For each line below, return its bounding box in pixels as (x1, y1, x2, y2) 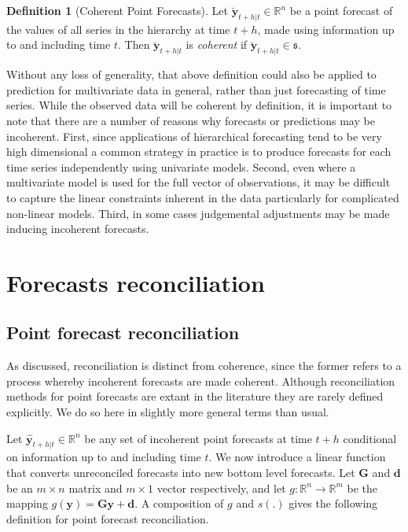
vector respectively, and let (156, 479, 286, 496)
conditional (343, 430, 397, 446)
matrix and (68, 479, 123, 496)
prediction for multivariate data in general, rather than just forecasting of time (6, 81, 386, 98)
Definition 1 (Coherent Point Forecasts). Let (6, 2, 228, 18)
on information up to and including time (6, 449, 201, 465)
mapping (6, 495, 48, 512)
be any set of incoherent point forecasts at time (84, 430, 312, 446)
